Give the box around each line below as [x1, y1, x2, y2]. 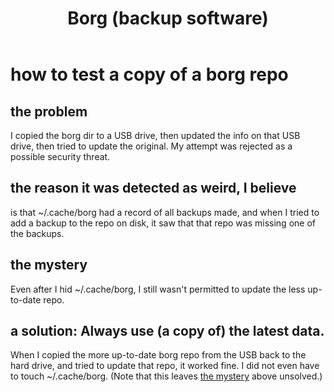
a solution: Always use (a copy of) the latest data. [10, 323, 325, 340]
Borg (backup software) [67, 7, 269, 30]
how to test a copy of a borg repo [10, 63, 289, 86]
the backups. [10, 227, 65, 239]
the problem [10, 103, 88, 120]
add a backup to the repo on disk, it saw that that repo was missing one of [10, 217, 316, 229]
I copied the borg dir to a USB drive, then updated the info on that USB [10, 130, 301, 141]
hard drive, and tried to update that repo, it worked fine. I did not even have [10, 360, 320, 372]
